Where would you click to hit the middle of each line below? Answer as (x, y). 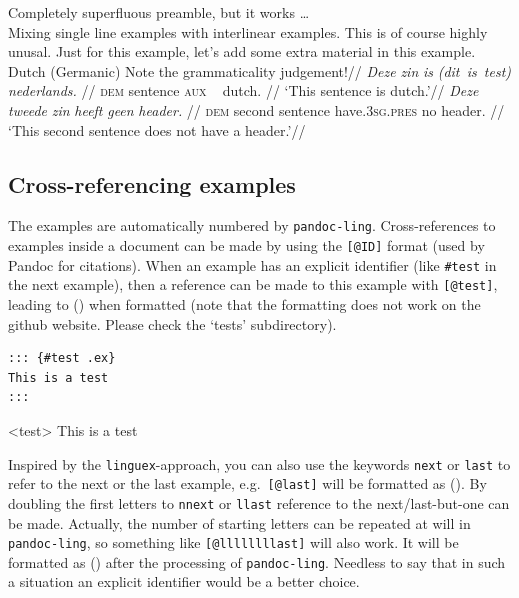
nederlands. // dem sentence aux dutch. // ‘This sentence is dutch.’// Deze (243, 90)
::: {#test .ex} (62, 358)
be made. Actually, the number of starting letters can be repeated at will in (239, 522)
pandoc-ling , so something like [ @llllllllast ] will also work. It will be (233, 542)
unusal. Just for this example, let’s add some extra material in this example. (242, 51)
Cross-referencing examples (152, 183)
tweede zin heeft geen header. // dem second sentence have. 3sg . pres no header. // (256, 109)
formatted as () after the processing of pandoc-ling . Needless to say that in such (257, 561)
